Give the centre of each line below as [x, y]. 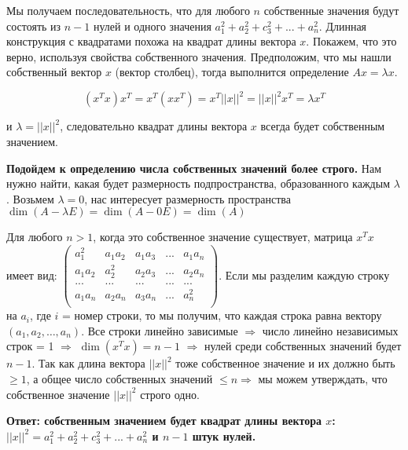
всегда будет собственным [323, 126]
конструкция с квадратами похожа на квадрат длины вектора [151, 41]
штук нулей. [224, 435]
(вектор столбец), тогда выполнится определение [232, 72]
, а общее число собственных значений [119, 379]
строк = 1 [30, 346]
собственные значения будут [331, 10]
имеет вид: [32, 274]
